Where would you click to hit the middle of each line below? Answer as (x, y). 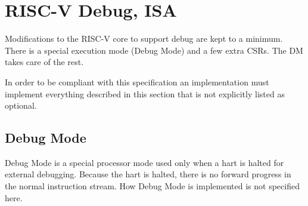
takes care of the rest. (44, 62)
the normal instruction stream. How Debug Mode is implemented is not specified (152, 186)
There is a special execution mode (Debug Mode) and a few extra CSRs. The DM (154, 50)
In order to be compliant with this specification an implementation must (137, 82)
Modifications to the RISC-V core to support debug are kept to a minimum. (144, 39)
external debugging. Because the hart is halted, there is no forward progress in (148, 174)
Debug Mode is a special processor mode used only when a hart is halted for (144, 162)
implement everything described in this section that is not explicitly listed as (145, 93)
